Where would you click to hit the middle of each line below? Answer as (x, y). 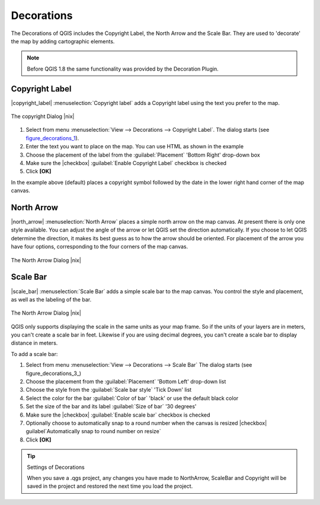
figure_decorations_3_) (54, 373)
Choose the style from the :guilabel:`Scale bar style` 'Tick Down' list (109, 390)
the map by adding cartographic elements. (63, 41)
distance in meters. (34, 343)
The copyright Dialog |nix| (43, 116)
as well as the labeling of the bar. (51, 299)
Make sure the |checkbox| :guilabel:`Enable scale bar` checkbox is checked (118, 415)
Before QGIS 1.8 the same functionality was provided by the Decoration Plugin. (123, 69)
